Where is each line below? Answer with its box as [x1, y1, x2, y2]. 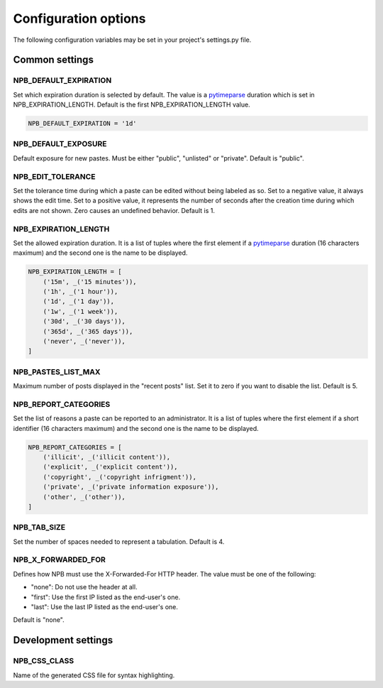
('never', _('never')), [43, 337, 126, 345]
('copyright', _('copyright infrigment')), [43, 473, 196, 481]
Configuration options [13, 11, 146, 26]
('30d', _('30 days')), [43, 317, 126, 326]
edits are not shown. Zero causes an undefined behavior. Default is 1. [13, 206, 216, 214]
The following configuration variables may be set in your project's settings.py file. [13, 36, 252, 44]
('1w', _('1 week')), [43, 307, 118, 315]
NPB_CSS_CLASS [13, 656, 74, 666]
